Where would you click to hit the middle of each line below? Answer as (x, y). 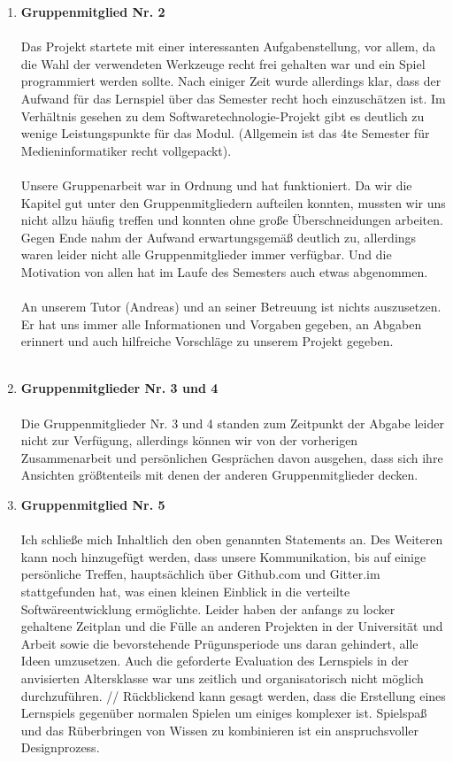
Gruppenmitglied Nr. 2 (93, 12)
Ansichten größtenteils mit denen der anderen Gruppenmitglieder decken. (219, 475)
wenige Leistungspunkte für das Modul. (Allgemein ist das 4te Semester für (225, 133)
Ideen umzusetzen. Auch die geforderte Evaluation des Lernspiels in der (215, 661)
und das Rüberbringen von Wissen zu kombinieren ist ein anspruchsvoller (220, 730)
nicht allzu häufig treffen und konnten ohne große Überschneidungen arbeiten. (232, 220)
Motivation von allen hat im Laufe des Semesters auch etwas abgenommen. (224, 271)
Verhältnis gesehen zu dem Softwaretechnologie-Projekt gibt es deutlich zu (223, 115)
